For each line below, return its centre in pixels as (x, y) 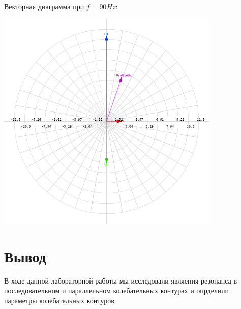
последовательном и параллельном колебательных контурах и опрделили (116, 290)
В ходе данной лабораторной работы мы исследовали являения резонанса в (121, 280)
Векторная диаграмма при (44, 6)
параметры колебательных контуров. (60, 300)
